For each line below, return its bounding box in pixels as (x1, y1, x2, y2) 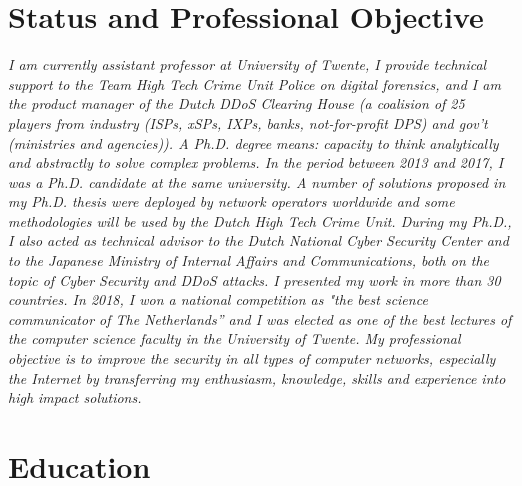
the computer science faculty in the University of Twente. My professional (8, 328, 461, 349)
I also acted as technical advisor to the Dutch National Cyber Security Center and (8, 230, 509, 251)
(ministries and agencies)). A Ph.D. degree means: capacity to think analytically (8, 132, 499, 153)
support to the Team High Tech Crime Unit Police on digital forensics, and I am (8, 73, 501, 94)
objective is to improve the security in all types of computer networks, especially (8, 348, 496, 369)
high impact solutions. (8, 387, 142, 408)
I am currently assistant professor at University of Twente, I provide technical (8, 54, 487, 75)
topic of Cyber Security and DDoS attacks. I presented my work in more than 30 (8, 269, 501, 290)
